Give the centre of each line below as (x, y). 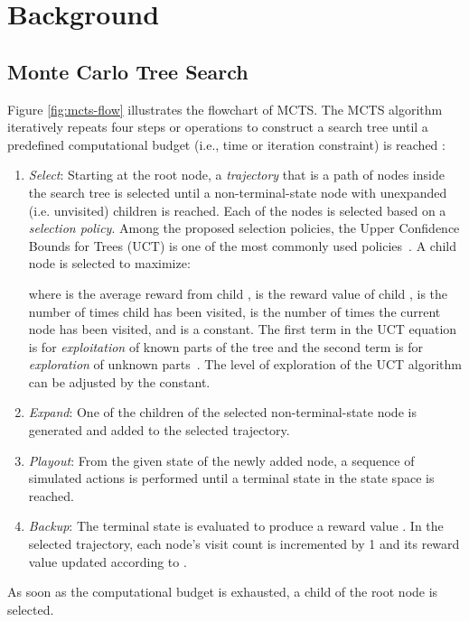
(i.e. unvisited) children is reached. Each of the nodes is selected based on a (237, 210)
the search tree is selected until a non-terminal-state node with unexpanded (238, 192)
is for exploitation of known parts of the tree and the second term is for (225, 346)
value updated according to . (108, 561)
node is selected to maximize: (109, 263)
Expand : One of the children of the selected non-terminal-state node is (222, 412)
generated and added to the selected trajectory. (159, 430)
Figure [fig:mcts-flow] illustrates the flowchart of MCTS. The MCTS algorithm (225, 109)
